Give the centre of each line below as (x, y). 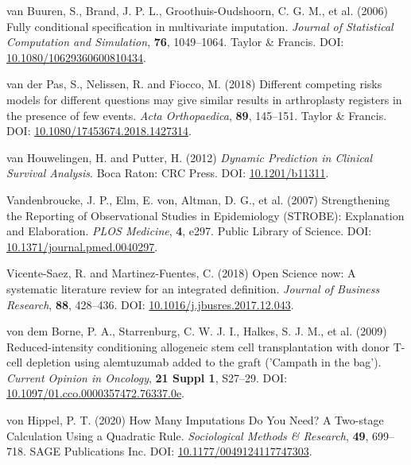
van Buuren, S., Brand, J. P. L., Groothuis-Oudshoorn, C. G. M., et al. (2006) (197, 10)
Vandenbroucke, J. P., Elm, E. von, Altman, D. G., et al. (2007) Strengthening (198, 199)
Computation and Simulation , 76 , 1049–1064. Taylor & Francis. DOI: (175, 42)
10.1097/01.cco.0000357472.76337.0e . (96, 393)
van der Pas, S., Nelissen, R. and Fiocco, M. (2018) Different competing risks (194, 84)
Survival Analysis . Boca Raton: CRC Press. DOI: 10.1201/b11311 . (168, 173)
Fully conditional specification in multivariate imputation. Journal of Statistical (200, 26)
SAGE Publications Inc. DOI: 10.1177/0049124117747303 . (171, 451)
